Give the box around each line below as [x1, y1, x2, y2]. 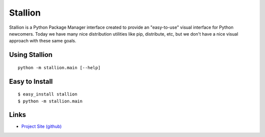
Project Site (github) [21, 123, 62, 129]
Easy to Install [9, 77, 53, 85]
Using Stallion [9, 51, 53, 59]
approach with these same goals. [9, 38, 77, 44]
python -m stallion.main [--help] [18, 65, 101, 70]
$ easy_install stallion [18, 92, 78, 97]
